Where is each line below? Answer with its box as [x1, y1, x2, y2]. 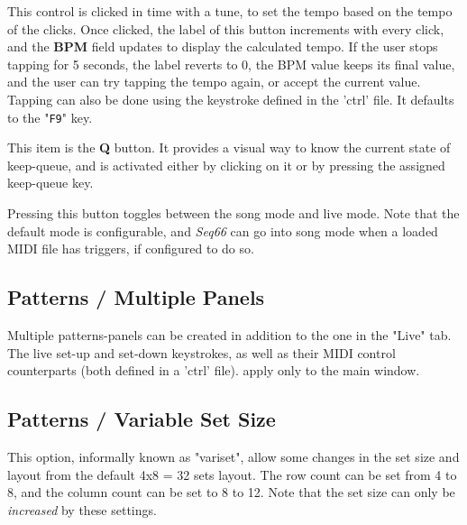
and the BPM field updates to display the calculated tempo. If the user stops [7, 37, 438, 56]
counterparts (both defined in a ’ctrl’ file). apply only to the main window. [7, 361, 420, 380]
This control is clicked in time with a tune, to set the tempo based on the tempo [7, 2, 453, 20]
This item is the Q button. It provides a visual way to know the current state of [7, 138, 451, 157]
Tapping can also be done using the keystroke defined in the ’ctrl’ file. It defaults [7, 89, 454, 108]
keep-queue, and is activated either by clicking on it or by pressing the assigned [7, 155, 445, 174]
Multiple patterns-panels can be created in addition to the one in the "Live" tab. [7, 325, 452, 344]
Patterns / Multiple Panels [7, 283, 265, 311]
